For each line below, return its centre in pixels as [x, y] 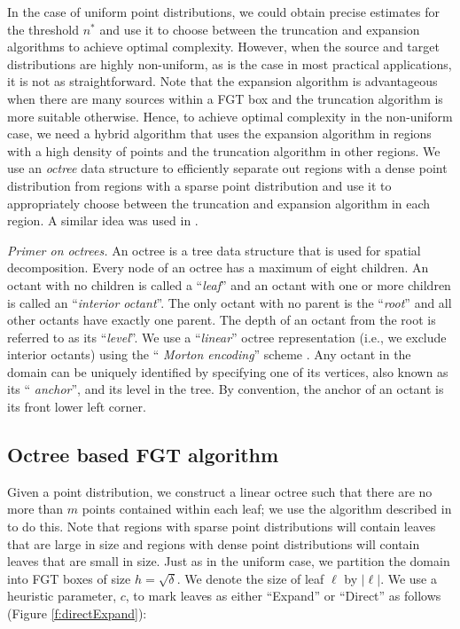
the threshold [43, 29]
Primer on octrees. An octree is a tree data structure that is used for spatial [214, 250]
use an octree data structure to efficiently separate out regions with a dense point [227, 168]
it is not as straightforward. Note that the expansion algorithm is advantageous [222, 81]
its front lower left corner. [77, 407]
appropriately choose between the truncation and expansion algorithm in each [219, 203]
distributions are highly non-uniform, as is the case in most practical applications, [230, 63]
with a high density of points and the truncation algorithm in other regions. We [224, 150]
